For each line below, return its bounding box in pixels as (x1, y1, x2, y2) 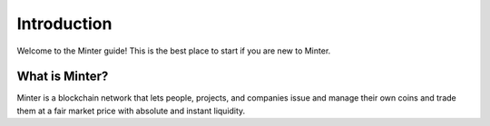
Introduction (16, 14, 113, 34)
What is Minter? (16, 69, 109, 84)
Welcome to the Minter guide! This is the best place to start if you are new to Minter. (16, 45, 331, 56)
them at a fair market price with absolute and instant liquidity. (16, 105, 246, 116)
